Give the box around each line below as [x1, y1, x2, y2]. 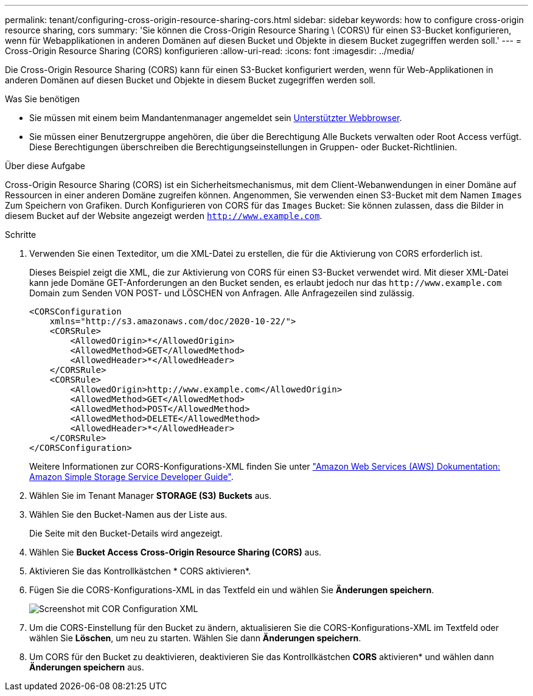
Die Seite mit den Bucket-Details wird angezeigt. [29, 528, 223, 538]
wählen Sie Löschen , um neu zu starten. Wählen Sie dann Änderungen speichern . [29, 633, 361, 643]
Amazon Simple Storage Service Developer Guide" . [29, 472, 234, 482]
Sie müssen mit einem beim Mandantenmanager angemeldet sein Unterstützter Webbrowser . [29, 113, 402, 123]
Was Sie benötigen [5, 94, 80, 104]
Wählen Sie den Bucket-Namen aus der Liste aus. [29, 509, 228, 520]
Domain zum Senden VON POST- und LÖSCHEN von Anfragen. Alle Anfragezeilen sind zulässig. [29, 288, 415, 298]
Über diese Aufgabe [5, 161, 85, 171]
